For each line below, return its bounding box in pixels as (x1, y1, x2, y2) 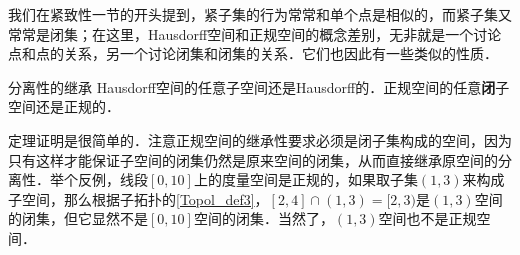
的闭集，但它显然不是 (8, 208, 148, 229)
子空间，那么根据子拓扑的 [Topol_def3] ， (8, 188, 269, 209)
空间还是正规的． (8, 96, 120, 117)
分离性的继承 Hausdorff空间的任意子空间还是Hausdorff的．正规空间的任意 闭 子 (8, 76, 510, 97)
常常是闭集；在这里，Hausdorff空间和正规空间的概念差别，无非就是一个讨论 (8, 23, 502, 44)
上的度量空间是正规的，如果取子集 (193, 169, 418, 190)
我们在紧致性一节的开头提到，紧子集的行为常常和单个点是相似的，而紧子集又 (8, 4, 512, 24)
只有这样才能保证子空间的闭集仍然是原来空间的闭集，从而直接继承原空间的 (8, 149, 498, 170)
